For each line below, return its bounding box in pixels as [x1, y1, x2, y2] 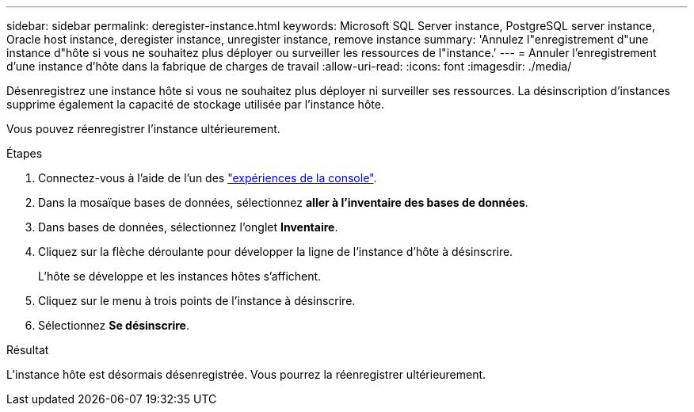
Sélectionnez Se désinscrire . [38, 319, 189, 332]
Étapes [6, 147, 43, 160]
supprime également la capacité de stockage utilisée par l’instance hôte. [6, 97, 384, 111]
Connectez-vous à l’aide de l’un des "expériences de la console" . [38, 171, 377, 185]
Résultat [6, 343, 49, 357]
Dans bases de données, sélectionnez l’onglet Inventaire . [38, 220, 338, 234]
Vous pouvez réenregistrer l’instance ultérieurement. [6, 122, 280, 135]
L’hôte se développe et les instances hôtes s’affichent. [38, 269, 322, 283]
